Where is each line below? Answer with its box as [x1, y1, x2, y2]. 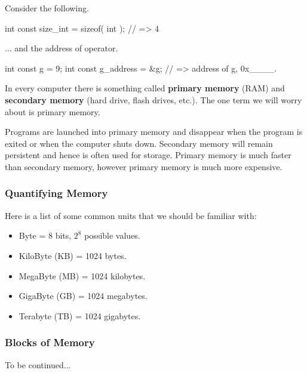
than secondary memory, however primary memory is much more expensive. [5, 160, 283, 172]
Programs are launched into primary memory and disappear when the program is [5, 125, 303, 138]
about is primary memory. [5, 105, 100, 118]
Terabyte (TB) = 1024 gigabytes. [19, 309, 141, 322]
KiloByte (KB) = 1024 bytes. [19, 249, 127, 261]
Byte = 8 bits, [19, 229, 72, 242]
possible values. [84, 229, 140, 242]
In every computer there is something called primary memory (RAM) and [5, 82, 285, 94]
